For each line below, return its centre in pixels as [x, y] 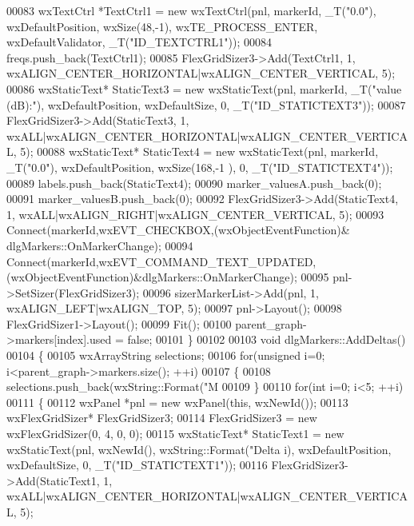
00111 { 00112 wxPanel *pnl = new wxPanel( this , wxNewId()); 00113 [177, 402]
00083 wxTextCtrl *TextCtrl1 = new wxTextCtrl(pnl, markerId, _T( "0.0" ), [191, 10]
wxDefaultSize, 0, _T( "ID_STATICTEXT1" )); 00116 [137, 465]
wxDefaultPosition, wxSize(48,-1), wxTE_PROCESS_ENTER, [162, 26]
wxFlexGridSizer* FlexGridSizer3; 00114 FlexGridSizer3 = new [162, 418]
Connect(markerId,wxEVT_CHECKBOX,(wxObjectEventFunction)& [178, 230]
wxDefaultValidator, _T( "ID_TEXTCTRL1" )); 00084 [139, 42]
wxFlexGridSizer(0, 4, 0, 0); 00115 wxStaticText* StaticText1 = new [175, 434]
